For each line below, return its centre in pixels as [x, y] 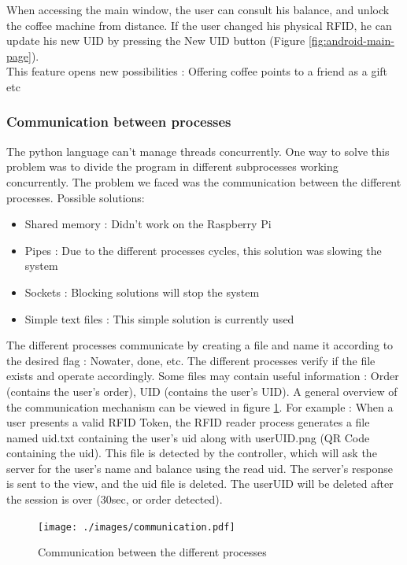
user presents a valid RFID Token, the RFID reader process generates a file [188, 422]
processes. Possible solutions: [76, 197]
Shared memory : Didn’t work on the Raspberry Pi [148, 224]
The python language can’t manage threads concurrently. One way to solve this [198, 151]
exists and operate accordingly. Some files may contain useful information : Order [203, 376]
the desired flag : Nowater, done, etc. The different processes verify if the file [191, 360]
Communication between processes [119, 122]
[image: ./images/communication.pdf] [137, 527]
